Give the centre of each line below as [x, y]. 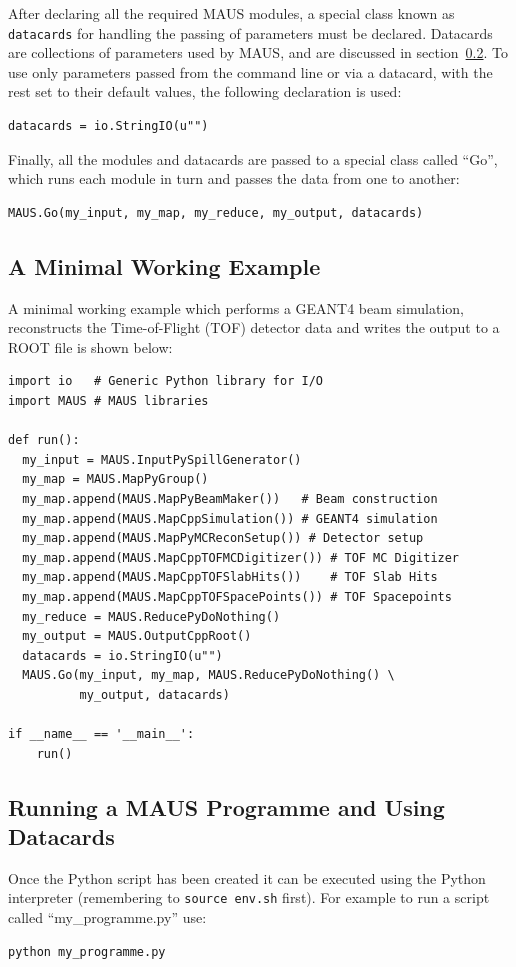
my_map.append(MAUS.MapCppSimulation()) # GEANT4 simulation [230, 518]
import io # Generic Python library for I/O [165, 381]
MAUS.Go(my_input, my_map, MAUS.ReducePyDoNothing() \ [208, 675]
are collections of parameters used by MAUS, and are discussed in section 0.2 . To [258, 52]
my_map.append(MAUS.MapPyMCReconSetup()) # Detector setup [223, 538]
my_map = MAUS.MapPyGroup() [115, 479]
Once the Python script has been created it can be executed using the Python [247, 877]
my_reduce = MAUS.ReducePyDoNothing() [151, 616]
